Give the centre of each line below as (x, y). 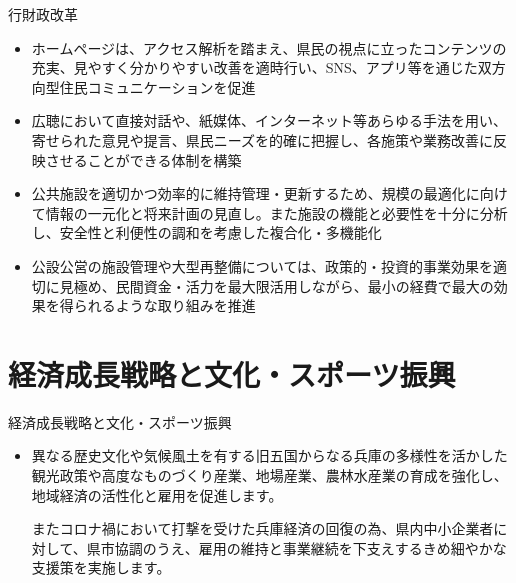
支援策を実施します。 (101, 567)
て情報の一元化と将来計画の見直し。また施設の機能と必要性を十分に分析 (269, 212)
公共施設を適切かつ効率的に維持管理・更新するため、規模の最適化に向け (269, 193)
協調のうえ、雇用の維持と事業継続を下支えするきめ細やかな (310, 547)
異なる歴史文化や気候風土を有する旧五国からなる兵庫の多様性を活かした (269, 455)
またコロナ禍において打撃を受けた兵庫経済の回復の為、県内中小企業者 (262, 528)
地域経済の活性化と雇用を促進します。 (157, 494)
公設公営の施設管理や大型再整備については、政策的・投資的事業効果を (262, 265)
